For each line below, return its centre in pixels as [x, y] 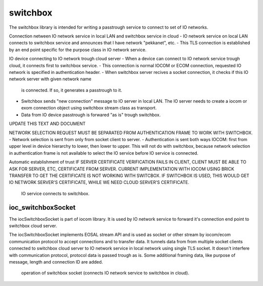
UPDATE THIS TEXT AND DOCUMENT [47, 124]
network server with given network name [50, 79]
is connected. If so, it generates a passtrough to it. [72, 90]
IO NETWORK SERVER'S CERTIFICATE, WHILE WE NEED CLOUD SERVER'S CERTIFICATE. [99, 182]
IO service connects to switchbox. [55, 193]
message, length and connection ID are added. [56, 262]
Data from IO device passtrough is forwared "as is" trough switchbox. [91, 115]
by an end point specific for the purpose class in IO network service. [78, 50]
